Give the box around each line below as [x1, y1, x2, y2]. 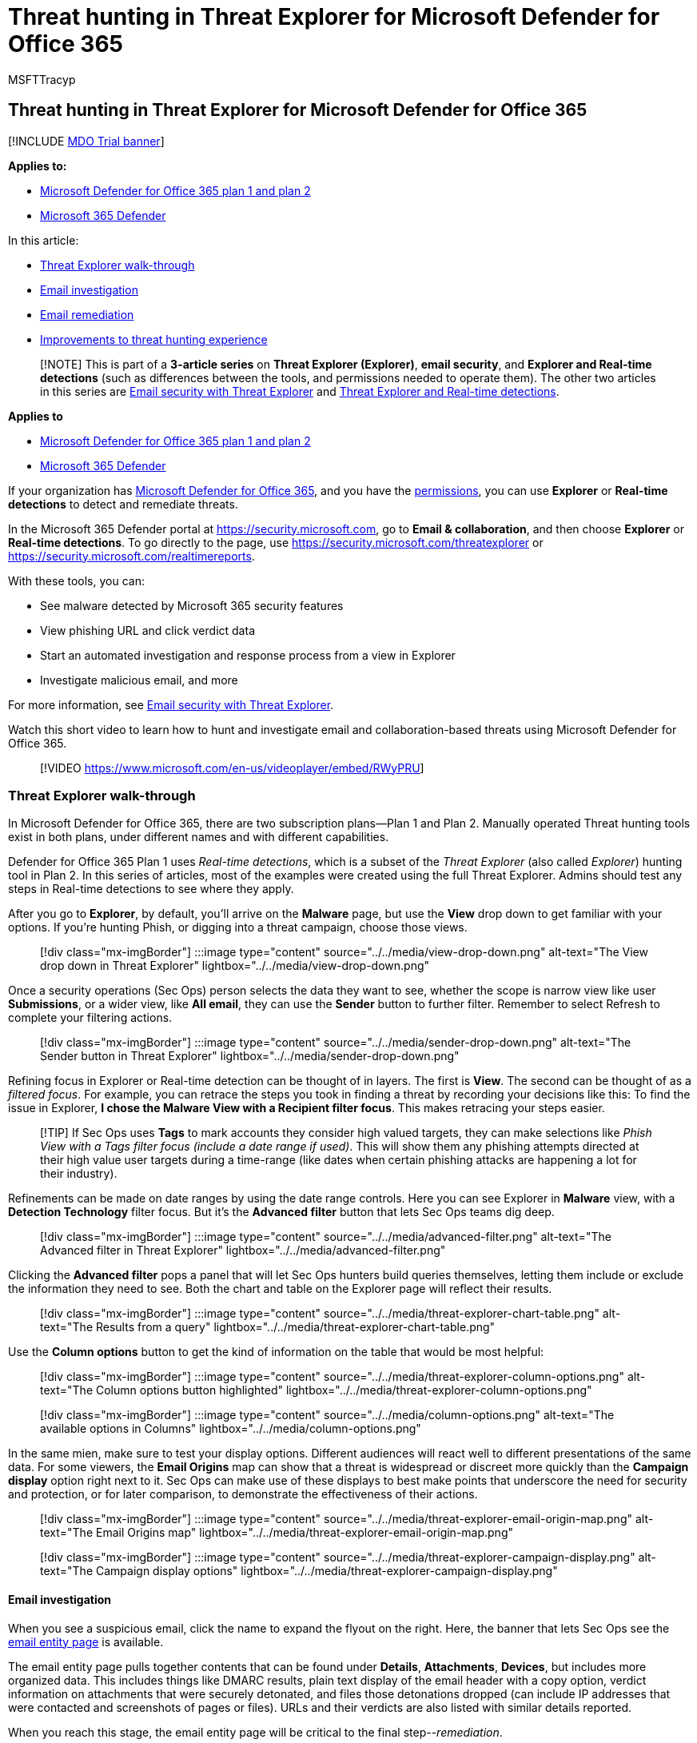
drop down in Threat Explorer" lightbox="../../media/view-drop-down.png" [40, 959, 430, 973]
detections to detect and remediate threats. [8, 497, 238, 511]
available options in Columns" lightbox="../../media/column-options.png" [40, 1422, 421, 1436]
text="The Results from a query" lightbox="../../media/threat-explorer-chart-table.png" [40, 1320, 496, 1334]
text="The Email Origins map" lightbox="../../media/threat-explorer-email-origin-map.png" [40, 1526, 513, 1540]
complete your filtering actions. [8, 1011, 173, 1025]
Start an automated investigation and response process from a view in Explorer [40, 648, 456, 662]
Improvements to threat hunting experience [40, 332, 268, 346]
